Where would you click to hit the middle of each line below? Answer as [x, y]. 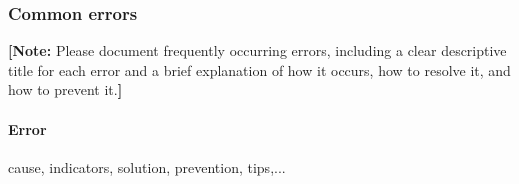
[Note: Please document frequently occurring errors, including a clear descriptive [257, 50]
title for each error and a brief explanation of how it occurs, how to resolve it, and [259, 69]
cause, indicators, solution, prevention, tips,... [147, 166]
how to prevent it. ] [65, 89]
